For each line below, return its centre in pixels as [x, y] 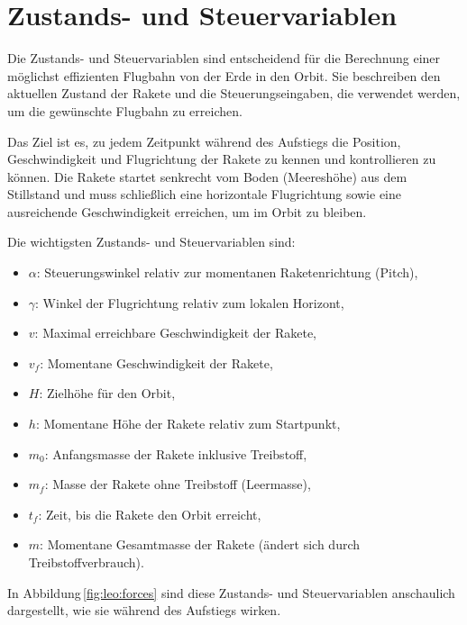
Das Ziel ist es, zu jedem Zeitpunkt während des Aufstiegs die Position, [204, 141]
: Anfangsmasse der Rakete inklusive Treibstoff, [176, 453]
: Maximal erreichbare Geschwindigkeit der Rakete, [175, 333]
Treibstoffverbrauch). [86, 562]
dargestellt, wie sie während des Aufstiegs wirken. [144, 610]
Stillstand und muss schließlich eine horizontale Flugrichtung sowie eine [204, 194]
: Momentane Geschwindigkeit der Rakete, [156, 362]
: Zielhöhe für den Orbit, [107, 393]
